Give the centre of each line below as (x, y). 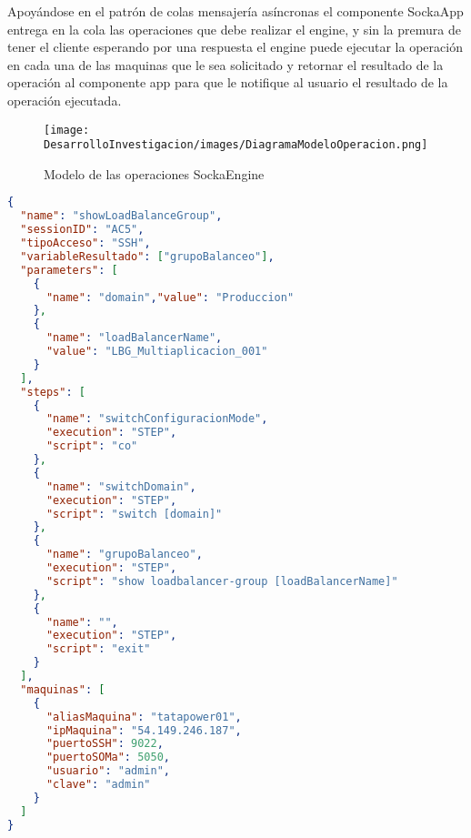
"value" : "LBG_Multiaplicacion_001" (157, 352)
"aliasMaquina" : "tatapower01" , (144, 717)
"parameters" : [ (69, 270)
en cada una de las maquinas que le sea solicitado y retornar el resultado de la (225, 64)
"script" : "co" (92, 446)
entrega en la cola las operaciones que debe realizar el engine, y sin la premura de (234, 29)
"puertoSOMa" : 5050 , (108, 757)
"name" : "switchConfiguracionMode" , (157, 419)
